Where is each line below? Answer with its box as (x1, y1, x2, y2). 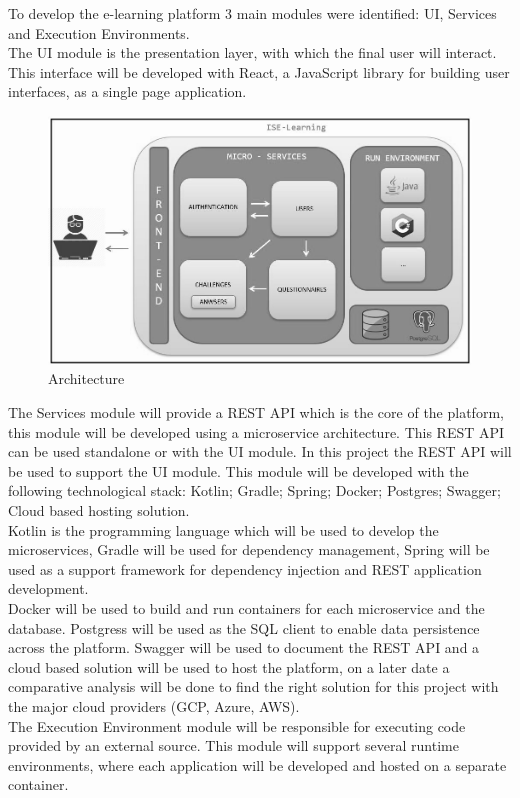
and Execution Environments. (8, 22, 190, 43)
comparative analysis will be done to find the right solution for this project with (8, 676, 499, 697)
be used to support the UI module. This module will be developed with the (8, 460, 469, 481)
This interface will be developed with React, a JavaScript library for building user (8, 61, 510, 82)
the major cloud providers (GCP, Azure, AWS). (8, 695, 300, 716)
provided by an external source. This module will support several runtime (8, 735, 459, 756)
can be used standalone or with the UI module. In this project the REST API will (8, 441, 512, 462)
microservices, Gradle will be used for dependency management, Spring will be (8, 539, 490, 560)
